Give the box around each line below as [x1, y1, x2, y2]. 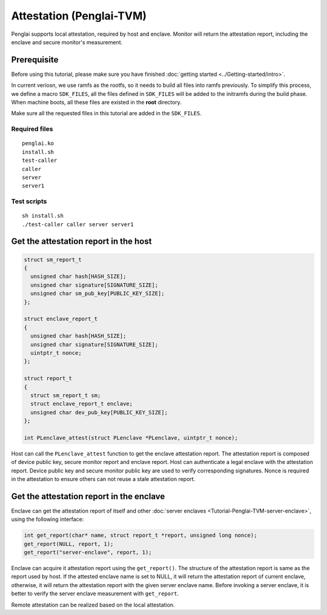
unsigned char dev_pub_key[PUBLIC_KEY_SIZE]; [30, 409, 168, 415]
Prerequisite [11, 55, 59, 65]
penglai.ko [22, 140, 54, 147]
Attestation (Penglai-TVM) [11, 9, 147, 22]
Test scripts [11, 197, 47, 206]
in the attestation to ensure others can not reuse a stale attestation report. [11, 476, 196, 483]
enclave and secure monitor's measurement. [11, 38, 123, 45]
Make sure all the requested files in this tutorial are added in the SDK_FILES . [11, 110, 202, 117]
